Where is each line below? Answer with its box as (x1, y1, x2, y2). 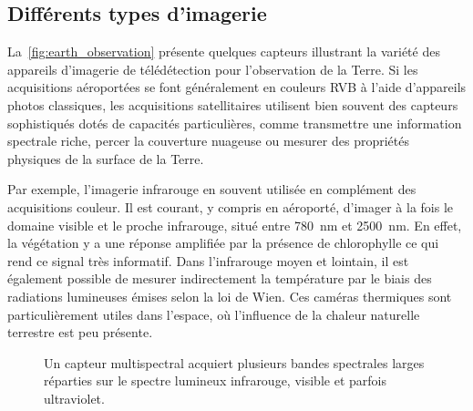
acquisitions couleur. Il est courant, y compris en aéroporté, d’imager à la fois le (7, 197, 454, 216)
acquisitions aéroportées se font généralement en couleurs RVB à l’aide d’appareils (7, 77, 467, 97)
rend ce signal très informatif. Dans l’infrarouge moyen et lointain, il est (7, 251, 409, 270)
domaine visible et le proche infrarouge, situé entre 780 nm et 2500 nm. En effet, (7, 215, 462, 234)
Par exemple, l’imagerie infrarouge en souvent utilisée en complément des (7, 180, 416, 199)
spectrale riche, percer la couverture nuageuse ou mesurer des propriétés (7, 131, 409, 150)
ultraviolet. (44, 388, 105, 407)
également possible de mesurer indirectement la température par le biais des (7, 269, 432, 288)
